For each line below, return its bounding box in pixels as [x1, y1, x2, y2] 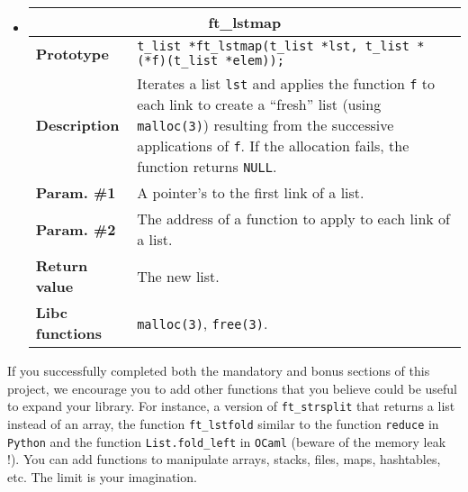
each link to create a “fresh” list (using [137, 94, 382, 114]
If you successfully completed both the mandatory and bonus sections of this [7, 361, 430, 379]
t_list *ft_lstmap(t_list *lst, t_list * [137, 39, 425, 53]
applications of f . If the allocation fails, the [137, 135, 409, 156]
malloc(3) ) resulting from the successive [137, 114, 394, 135]
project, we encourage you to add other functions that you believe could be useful [7, 378, 458, 397]
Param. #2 [35, 218, 116, 240]
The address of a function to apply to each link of [137, 208, 450, 229]
